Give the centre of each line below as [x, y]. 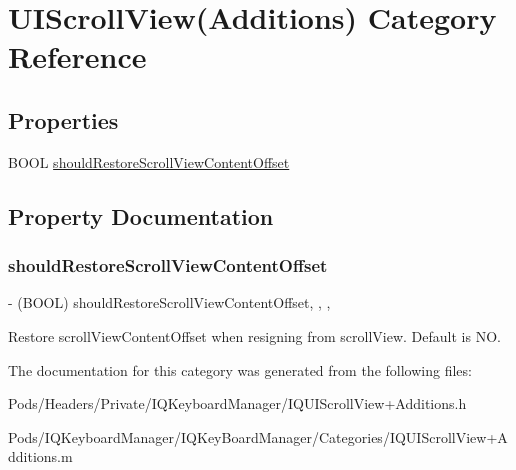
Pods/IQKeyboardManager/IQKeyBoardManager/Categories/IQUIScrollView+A [258, 436]
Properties [63, 119]
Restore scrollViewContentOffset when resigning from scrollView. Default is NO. [254, 335]
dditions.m [40, 456]
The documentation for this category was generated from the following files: [240, 369]
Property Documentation [141, 215]
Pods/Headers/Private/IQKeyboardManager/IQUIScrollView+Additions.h [237, 403]
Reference [77, 56]
